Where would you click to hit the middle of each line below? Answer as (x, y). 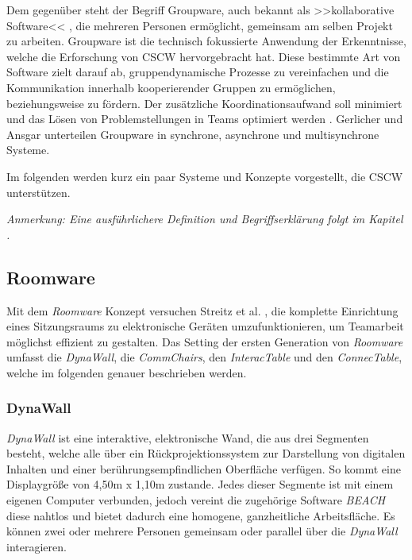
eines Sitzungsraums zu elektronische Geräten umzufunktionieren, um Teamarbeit (205, 326)
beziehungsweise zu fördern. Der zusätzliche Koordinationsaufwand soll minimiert (204, 103)
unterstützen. (39, 192)
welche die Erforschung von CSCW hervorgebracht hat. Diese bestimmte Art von (204, 56)
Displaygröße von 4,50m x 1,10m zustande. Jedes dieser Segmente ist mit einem (200, 484)
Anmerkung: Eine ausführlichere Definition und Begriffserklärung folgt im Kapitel (205, 219)
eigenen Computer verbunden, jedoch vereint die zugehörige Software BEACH (196, 500)
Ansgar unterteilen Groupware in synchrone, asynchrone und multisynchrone (193, 134)
